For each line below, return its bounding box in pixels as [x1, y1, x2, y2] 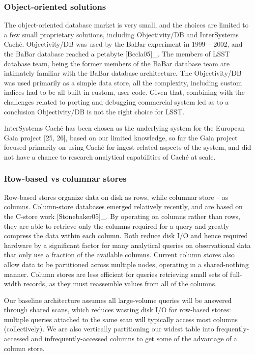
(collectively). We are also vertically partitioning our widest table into [4, 324, 214, 334]
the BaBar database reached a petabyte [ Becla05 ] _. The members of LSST [4, 49, 230, 58]
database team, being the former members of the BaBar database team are [4, 58, 230, 68]
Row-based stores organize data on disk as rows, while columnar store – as [4, 191, 228, 202]
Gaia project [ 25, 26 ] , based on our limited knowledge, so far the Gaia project [4, 132, 238, 142]
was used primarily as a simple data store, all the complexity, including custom [4, 77, 242, 87]
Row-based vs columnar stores [4, 172, 127, 185]
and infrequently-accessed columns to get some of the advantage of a [31, 333, 237, 344]
